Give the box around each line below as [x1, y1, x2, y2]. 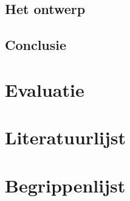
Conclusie [5, 35, 67, 54]
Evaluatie [5, 77, 84, 102]
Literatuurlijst [5, 125, 126, 150]
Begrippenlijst [5, 172, 126, 197]
